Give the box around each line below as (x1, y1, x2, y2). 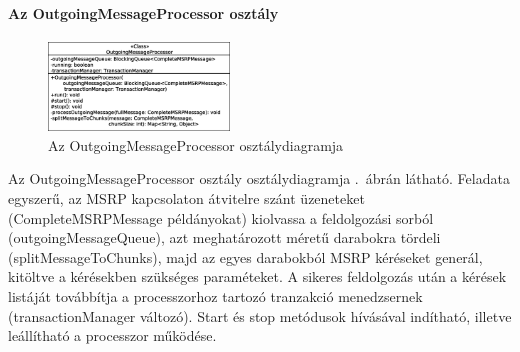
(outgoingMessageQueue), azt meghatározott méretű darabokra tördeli (8, 227, 441, 248)
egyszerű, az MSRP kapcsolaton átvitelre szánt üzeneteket (8, 187, 365, 208)
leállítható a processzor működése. (8, 325, 217, 346)
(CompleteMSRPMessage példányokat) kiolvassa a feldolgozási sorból (8, 207, 434, 228)
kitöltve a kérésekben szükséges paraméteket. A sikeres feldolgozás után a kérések (8, 266, 507, 287)
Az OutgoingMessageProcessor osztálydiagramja (48, 134, 344, 155)
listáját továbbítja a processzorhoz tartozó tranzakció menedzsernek (8, 285, 423, 306)
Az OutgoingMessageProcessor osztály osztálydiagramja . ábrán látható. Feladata (8, 168, 510, 189)
